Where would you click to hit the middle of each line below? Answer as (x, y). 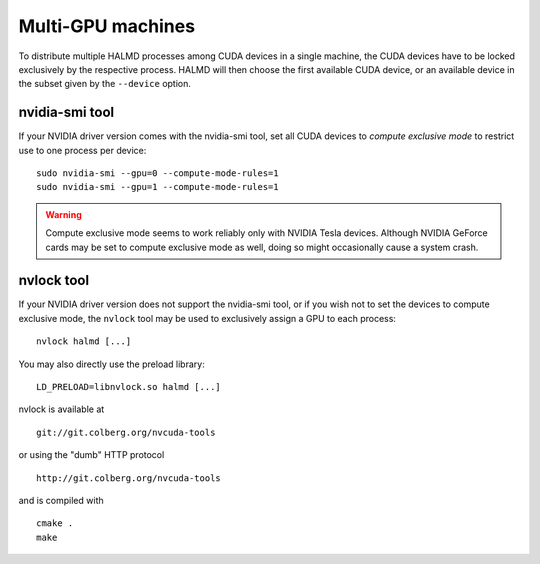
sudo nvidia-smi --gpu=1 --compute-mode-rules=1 (157, 187)
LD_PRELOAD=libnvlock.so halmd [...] (129, 387)
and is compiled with (61, 500)
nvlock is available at (61, 409)
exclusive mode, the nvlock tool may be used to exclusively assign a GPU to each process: (207, 318)
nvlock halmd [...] (84, 341)
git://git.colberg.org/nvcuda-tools (126, 432)
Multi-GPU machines (106, 26)
